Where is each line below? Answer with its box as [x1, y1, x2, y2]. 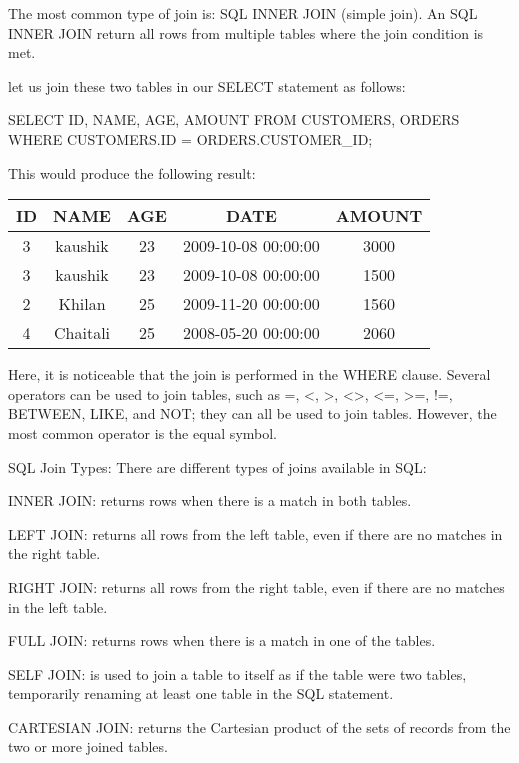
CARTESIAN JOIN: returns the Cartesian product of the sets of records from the [8, 716, 511, 737]
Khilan [58, 292, 106, 316]
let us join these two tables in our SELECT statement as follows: [8, 75, 406, 96]
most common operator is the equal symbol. [8, 422, 278, 443]
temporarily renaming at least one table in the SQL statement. [8, 683, 394, 704]
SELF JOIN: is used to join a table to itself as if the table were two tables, [8, 663, 467, 684]
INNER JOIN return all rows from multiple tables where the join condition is [8, 22, 484, 43]
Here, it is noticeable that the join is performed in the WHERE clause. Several [8, 364, 491, 385]
